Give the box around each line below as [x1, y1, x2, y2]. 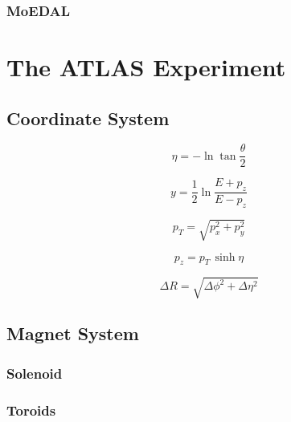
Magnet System [6, 321, 139, 346]
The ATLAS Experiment [6, 51, 286, 83]
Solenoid [6, 363, 63, 383]
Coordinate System [6, 105, 170, 130]
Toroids [6, 400, 56, 420]
